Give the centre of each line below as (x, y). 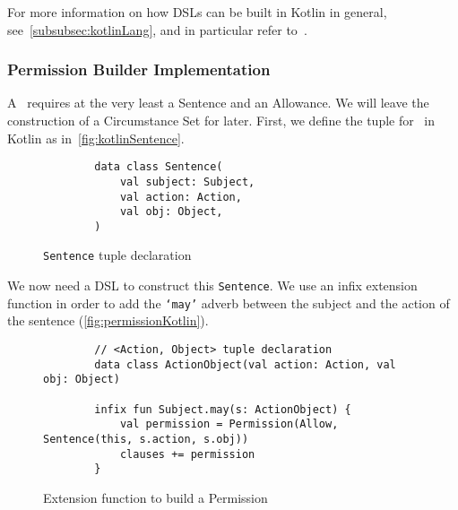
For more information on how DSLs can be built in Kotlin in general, (197, 12)
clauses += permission (187, 454)
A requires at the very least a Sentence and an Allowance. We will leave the (218, 103)
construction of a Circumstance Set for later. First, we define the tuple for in (221, 120)
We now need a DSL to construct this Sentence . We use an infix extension (212, 285)
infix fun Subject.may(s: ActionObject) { (223, 409)
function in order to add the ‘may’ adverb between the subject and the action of (229, 303)
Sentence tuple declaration (117, 255)
